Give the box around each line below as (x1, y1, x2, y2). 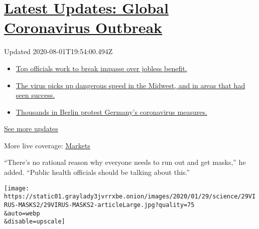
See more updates (4, 123, 58, 134)
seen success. (16, 90, 55, 100)
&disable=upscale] (4, 218, 65, 225)
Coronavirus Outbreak (4, 17, 163, 38)
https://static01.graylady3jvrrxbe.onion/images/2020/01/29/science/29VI (4, 193, 256, 200)
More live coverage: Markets (4, 140, 90, 150)
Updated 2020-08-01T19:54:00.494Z (4, 46, 113, 57)
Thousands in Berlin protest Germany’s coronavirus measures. (16, 106, 207, 117)
